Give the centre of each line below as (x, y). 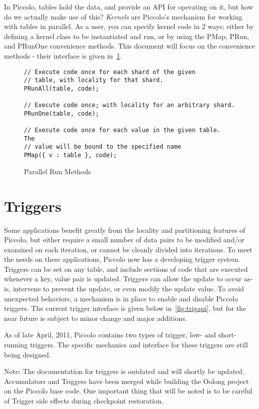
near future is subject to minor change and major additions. (96, 318)
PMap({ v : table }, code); (71, 155)
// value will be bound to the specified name (103, 147)
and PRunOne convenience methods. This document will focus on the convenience (130, 46)
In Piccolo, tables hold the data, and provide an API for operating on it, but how (129, 7)
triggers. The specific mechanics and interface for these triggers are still (139, 345)
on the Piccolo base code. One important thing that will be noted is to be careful (128, 391)
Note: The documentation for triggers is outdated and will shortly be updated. (124, 371)
